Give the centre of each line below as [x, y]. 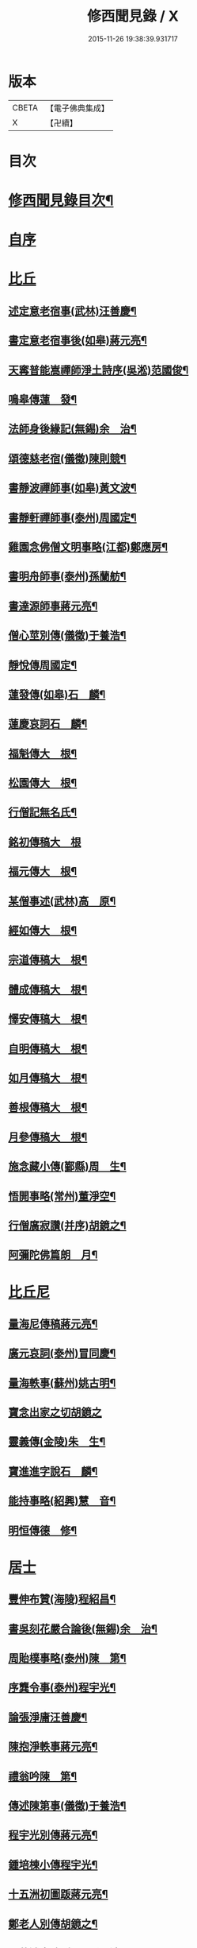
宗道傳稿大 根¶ [48, 960]
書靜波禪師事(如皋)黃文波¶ [72, 488]
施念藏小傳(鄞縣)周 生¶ [67, 1166]
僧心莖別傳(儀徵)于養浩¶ [67, 635]
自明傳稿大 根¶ [48, 1049]
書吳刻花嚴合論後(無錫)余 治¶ [83, 1629]
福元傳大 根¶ [43, 871]
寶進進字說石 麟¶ [53, 1471]
